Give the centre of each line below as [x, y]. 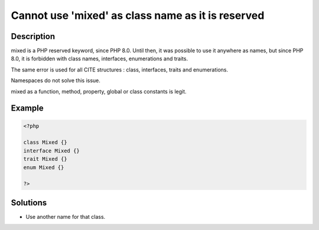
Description [33, 36]
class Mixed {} [45, 142]
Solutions [29, 203]
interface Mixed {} [51, 150]
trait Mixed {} [45, 159]
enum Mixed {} [44, 167]
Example [27, 108]
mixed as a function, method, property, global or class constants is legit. [99, 91]
